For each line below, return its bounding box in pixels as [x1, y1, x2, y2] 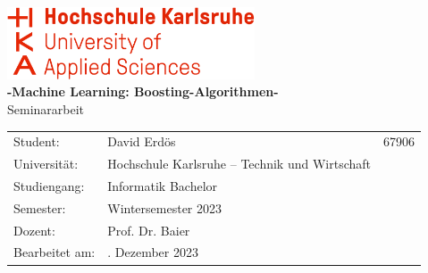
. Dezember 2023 [107, 243, 198, 261]
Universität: [13, 154, 79, 173]
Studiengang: [13, 176, 85, 194]
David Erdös [107, 132, 176, 151]
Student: [13, 132, 60, 151]
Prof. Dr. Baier [107, 220, 190, 239]
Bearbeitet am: [13, 243, 96, 261]
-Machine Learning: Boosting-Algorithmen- [7, 82, 279, 101]
